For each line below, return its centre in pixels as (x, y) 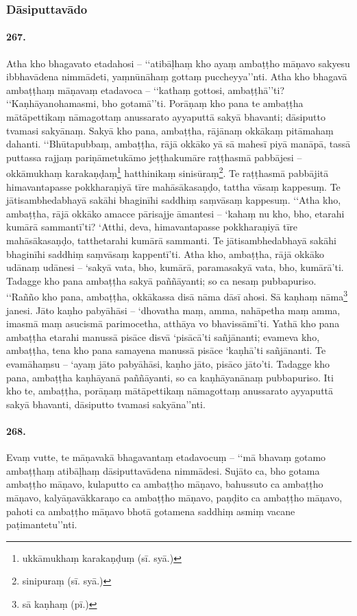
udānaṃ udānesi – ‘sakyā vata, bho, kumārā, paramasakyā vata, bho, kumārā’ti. (175, 267)
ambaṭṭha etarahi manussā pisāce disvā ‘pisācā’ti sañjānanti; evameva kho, (163, 336)
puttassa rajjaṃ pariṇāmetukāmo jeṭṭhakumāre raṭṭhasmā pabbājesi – (154, 157)
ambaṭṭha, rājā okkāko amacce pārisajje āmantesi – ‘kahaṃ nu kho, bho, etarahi (175, 213)
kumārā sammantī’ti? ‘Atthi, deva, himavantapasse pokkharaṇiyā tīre (152, 227)
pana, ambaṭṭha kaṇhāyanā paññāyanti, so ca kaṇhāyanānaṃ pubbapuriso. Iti (170, 377)
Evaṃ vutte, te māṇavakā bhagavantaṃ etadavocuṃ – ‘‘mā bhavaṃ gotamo (166, 457)
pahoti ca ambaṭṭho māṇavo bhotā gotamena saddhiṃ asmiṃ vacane (151, 511)
